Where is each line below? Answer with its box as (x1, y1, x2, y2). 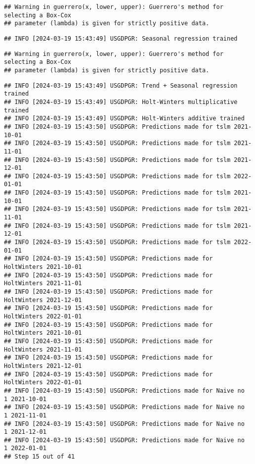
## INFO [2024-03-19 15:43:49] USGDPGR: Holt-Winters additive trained (4, 115, 245, 122)
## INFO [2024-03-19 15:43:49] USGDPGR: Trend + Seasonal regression (4, 82, 238, 89)
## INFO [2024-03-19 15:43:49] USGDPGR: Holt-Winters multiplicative (4, 98, 238, 105)
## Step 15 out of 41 (4, 453, 75, 461)
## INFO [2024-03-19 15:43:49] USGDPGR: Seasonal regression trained (4, 35, 238, 42)
